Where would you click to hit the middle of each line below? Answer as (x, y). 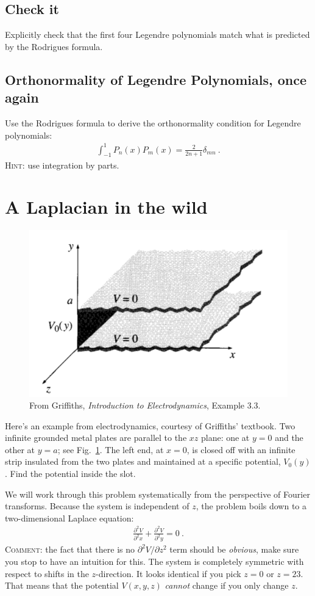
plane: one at (225, 438)
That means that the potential (62, 585)
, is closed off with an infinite (241, 449)
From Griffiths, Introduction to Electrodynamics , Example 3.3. (145, 405)
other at (20, 449)
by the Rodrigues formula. (54, 46)
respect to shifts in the (47, 573)
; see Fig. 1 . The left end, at (111, 449)
